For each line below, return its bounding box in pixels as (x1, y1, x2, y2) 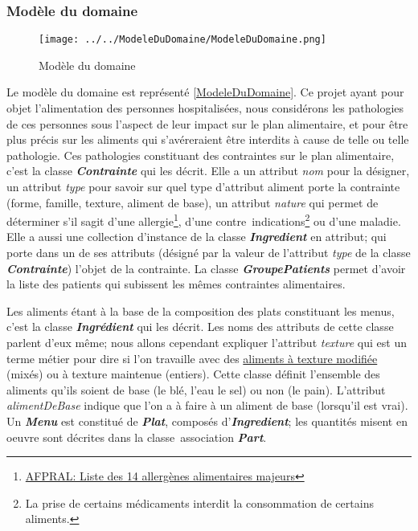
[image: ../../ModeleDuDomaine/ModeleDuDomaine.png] (39, 34, 326, 46)
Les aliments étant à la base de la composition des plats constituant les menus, (6, 302, 395, 319)
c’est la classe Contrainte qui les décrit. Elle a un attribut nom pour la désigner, (6, 162, 410, 179)
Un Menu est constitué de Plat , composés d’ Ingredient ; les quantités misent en (6, 413, 408, 429)
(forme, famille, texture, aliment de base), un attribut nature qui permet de (6, 194, 379, 210)
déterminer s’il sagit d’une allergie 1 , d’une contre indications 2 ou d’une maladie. (6, 210, 401, 229)
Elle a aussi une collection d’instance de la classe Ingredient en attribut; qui (6, 228, 387, 245)
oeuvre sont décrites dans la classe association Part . (6, 428, 267, 445)
